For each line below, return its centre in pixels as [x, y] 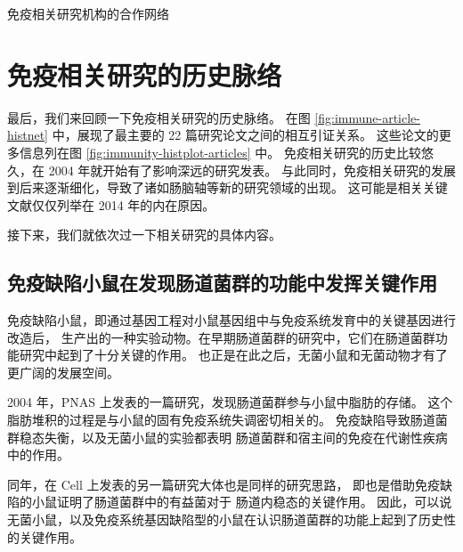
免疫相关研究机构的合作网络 [88, 13]
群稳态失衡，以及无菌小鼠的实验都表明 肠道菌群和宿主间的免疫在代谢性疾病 [227, 437]
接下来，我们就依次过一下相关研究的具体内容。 [144, 235]
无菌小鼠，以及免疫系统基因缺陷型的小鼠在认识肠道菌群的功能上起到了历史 [225, 520]
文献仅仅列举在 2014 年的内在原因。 [111, 204]
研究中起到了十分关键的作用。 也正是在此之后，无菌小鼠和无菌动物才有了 [233, 355]
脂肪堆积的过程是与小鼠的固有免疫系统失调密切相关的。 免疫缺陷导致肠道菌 [227, 420]
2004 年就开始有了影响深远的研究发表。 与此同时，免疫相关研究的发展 [252, 170]
